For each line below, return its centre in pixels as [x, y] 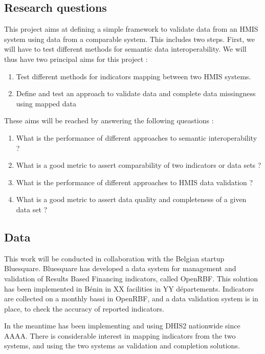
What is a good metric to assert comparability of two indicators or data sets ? [139, 165]
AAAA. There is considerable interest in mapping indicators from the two [120, 335]
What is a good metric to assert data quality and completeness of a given [131, 199]
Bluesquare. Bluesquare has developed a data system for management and [120, 268]
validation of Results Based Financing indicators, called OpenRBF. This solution [131, 278]
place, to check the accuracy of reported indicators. [84, 308]
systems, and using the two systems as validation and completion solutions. [122, 346]
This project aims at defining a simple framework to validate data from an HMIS [131, 29]
